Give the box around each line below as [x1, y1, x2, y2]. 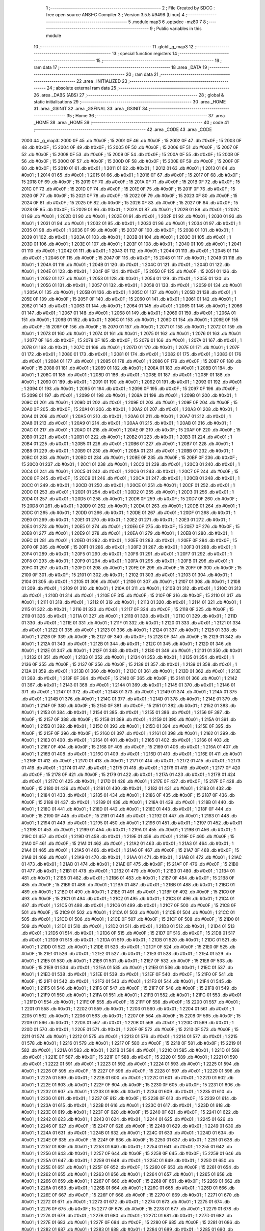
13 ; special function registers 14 [112, 51, 178, 57]
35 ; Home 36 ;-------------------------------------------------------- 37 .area [66, 112, 225, 118]
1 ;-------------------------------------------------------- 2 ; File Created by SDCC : [46, 5, 215, 11]
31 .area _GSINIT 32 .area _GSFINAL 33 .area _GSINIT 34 [33, 106, 148, 112]
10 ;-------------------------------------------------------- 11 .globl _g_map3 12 [33, 43, 194, 49]
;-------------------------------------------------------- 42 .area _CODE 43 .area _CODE [33, 126, 212, 132]
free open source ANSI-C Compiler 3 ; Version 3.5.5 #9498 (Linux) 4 [46, 12, 185, 18]
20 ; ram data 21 [126, 71, 159, 77]
